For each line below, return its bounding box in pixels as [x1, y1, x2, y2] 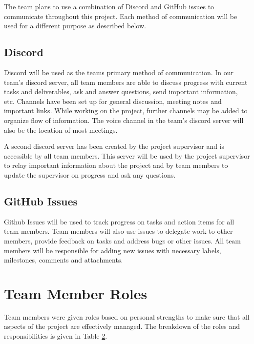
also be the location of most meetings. [4, 124, 118, 135]
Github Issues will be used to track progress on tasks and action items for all [4, 216, 234, 226]
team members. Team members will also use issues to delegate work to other [4, 226, 233, 236]
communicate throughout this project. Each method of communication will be [4, 11, 237, 21]
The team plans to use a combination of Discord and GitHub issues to [4, 1, 214, 11]
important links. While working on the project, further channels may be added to [4, 105, 248, 116]
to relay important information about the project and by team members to [4, 160, 228, 170]
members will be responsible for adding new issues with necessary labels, [4, 245, 221, 255]
